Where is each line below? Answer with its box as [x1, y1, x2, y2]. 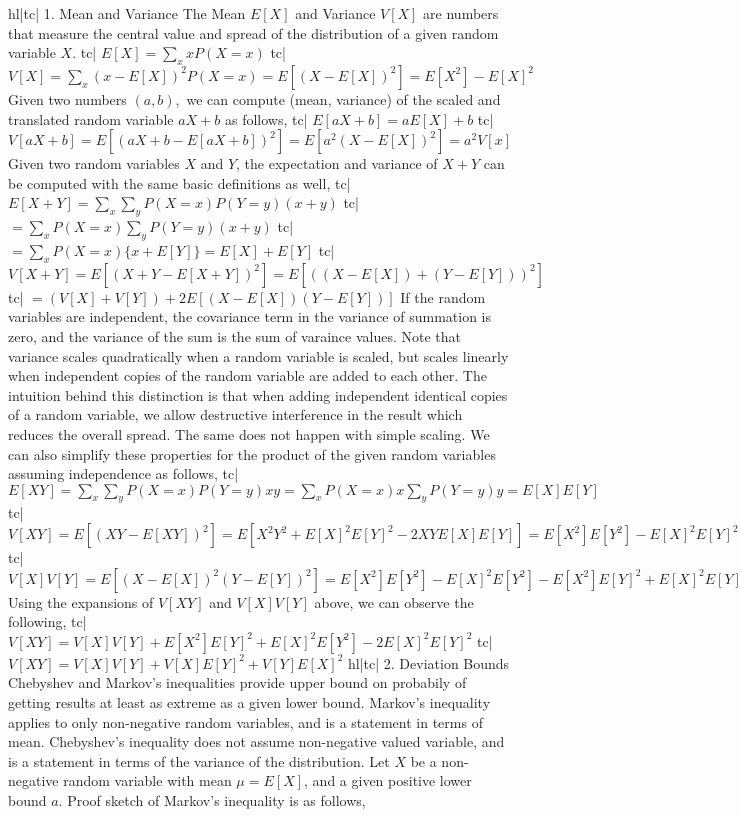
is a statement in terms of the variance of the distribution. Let [8, 750, 390, 771]
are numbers [423, 3, 499, 23]
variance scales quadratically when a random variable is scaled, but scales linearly [8, 345, 509, 366]
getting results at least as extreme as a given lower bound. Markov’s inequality [8, 692, 491, 713]
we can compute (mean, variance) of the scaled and [186, 88, 501, 109]
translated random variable [8, 108, 174, 129]
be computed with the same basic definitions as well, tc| [8, 172, 351, 193]
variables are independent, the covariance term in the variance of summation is [8, 306, 492, 327]
